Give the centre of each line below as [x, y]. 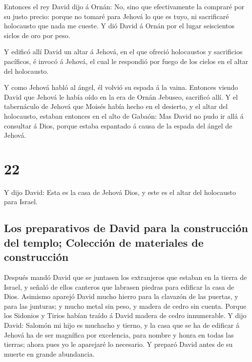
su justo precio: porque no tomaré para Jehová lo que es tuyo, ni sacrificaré [116, 16]
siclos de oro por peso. [37, 35]
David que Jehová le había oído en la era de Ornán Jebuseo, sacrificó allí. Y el [121, 96]
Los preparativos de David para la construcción [126, 228]
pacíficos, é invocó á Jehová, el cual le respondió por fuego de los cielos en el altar [126, 61]
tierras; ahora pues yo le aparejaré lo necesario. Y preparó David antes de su [118, 344]
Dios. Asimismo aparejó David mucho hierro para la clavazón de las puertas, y [121, 296]
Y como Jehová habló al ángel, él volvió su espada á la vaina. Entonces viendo [121, 87]
